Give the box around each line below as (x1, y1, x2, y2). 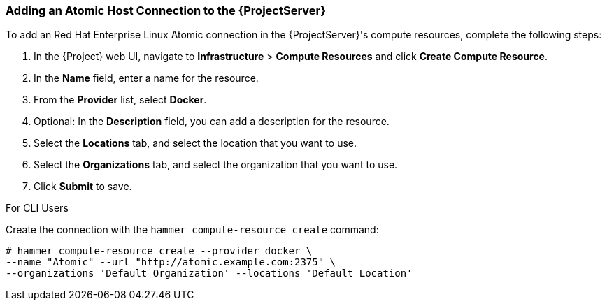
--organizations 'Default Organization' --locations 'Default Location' (6, 268, 413, 279)
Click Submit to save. (34, 180, 132, 193)
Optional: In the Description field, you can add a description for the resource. (34, 115, 390, 128)
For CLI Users (6, 202, 69, 214)
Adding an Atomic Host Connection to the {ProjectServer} (6, 3, 326, 17)
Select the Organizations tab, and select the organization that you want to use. (34, 159, 398, 171)
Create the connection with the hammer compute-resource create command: (6, 224, 379, 236)
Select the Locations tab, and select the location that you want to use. (34, 137, 357, 150)
